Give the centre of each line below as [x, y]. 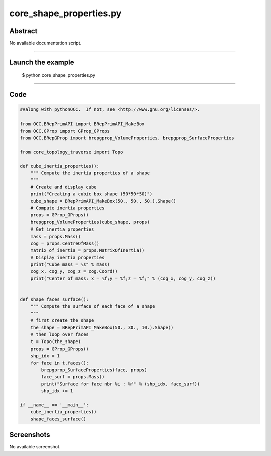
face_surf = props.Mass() [73, 377]
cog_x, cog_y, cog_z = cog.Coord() [74, 271]
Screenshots [30, 435]
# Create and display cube [64, 187]
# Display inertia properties [67, 257]
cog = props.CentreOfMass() [65, 243]
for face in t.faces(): [59, 363]
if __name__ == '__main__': [54, 405]
